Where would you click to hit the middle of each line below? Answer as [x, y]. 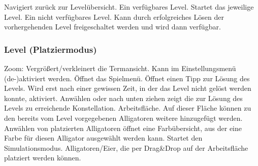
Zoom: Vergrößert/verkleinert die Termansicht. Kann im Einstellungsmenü [120, 68]
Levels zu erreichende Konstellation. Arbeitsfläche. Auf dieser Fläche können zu [128, 108]
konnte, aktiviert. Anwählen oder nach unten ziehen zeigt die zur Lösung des [123, 98]
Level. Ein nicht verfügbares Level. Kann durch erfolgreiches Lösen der [114, 16]
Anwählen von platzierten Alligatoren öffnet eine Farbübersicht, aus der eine [123, 128]
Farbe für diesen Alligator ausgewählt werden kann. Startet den [103, 138]
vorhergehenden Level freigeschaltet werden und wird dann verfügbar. [112, 27]
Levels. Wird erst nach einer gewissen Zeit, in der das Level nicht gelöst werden [128, 88]
